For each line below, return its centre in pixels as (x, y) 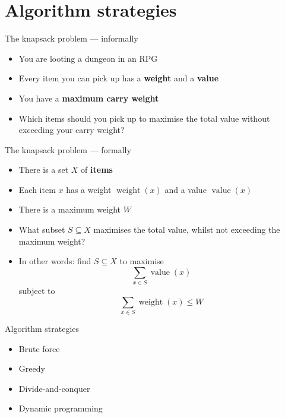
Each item (37, 189)
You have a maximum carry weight (89, 98)
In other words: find (55, 261)
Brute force (39, 348)
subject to (37, 291)
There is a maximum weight (69, 209)
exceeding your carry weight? (72, 130)
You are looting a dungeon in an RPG (88, 58)
